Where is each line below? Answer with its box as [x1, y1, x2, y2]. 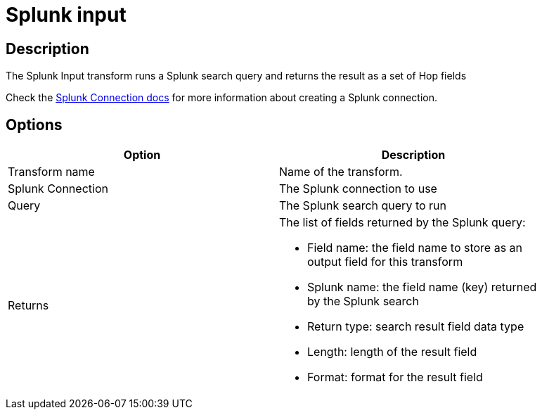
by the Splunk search [307, 294, 419, 309]
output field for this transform [307, 255, 463, 269]
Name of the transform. [279, 165, 403, 179]
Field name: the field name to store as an [307, 241, 523, 255]
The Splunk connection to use [279, 181, 437, 196]
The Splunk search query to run [279, 198, 446, 213]
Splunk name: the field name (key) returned [307, 280, 537, 295]
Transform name [8, 165, 95, 179]
